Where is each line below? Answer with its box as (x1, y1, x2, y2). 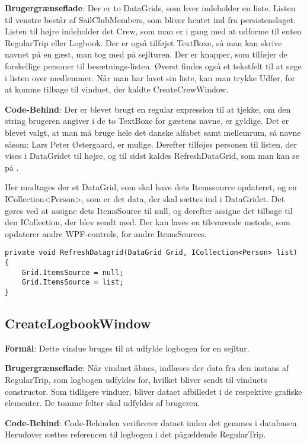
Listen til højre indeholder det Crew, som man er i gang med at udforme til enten (5, 25, 302, 37)
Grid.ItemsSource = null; (21, 268, 124, 277)
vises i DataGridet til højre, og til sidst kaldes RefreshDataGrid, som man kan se (5, 149, 299, 162)
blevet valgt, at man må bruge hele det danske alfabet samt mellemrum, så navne (5, 126, 301, 138)
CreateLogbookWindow (5, 314, 151, 332)
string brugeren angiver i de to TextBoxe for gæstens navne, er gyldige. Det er (5, 114, 289, 127)
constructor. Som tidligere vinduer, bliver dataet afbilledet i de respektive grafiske (5, 385, 302, 397)
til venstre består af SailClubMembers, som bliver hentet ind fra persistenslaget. (5, 13, 296, 25)
